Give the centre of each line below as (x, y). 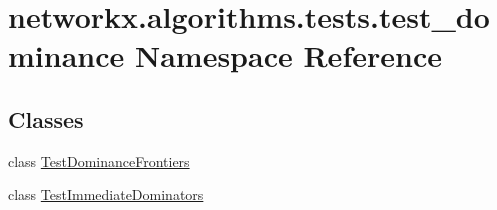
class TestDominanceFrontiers (99, 160)
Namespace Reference (288, 55)
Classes (46, 118)
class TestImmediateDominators (106, 194)
